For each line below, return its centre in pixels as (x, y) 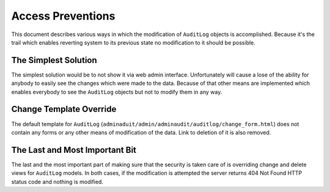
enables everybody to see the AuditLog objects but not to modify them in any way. (117, 92)
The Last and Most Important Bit (74, 150)
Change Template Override (64, 109)
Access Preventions (63, 16)
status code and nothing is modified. (57, 182)
